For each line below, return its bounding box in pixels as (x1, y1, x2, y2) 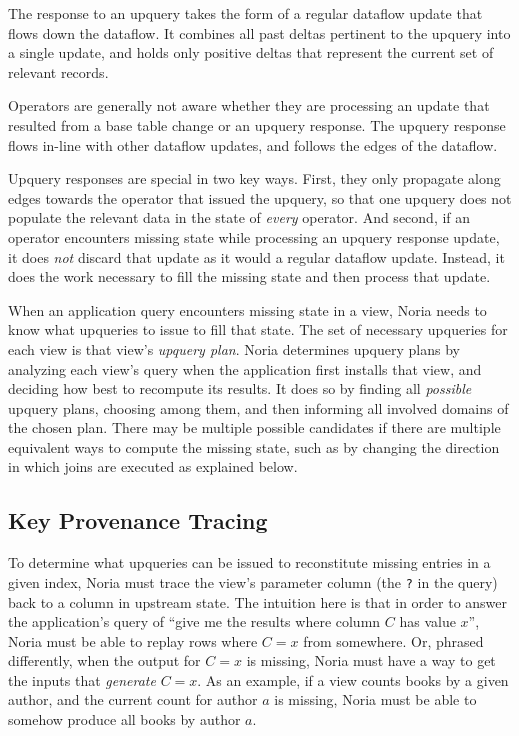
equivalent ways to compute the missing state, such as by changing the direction (8, 436, 500, 457)
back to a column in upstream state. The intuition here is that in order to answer (8, 591, 508, 612)
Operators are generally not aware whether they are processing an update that (8, 95, 490, 116)
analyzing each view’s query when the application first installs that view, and (8, 358, 482, 379)
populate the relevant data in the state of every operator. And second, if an (8, 207, 471, 228)
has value (399, 611, 456, 632)
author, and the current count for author (8, 689, 258, 710)
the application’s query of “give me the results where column (8, 611, 381, 632)
